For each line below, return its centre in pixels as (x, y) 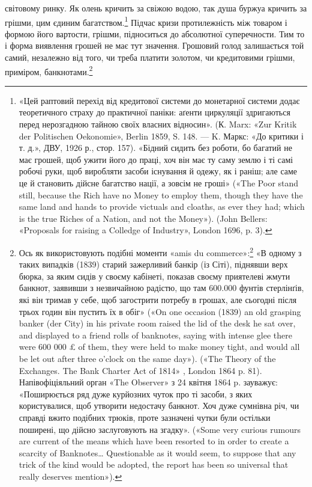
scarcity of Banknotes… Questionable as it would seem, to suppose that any (157, 452)
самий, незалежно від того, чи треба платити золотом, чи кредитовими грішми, (150, 57)
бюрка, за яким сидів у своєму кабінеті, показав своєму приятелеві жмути (154, 276)
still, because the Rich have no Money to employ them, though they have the (161, 194)
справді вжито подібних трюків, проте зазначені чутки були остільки (145, 417)
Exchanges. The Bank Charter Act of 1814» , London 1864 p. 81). (140, 370)
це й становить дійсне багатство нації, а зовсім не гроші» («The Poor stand (159, 183)
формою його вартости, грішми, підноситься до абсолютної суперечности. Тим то (155, 33)
